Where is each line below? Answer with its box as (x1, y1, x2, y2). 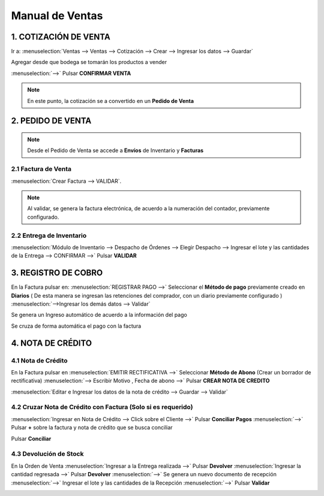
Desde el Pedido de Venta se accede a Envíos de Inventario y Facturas (27, 147, 204, 154)
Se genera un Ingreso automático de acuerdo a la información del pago (11, 311, 187, 319)
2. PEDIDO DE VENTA (11, 116, 92, 126)
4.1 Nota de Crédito (11, 356, 68, 365)
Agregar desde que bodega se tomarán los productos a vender (11, 59, 167, 66)
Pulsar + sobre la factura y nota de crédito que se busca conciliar (11, 424, 173, 431)
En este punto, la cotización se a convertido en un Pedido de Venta (27, 97, 194, 104)
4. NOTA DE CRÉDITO (11, 338, 92, 348)
